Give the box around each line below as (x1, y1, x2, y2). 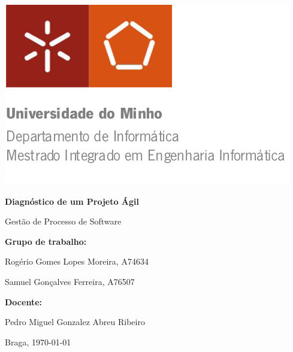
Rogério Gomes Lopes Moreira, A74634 (5, 255, 149, 268)
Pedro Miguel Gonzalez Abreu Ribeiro (5, 315, 145, 328)
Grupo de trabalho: (5, 235, 87, 247)
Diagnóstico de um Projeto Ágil (5, 195, 139, 207)
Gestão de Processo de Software (5, 215, 122, 227)
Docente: (5, 295, 42, 308)
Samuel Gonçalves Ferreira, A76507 (5, 275, 135, 287)
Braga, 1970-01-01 (5, 335, 71, 348)
